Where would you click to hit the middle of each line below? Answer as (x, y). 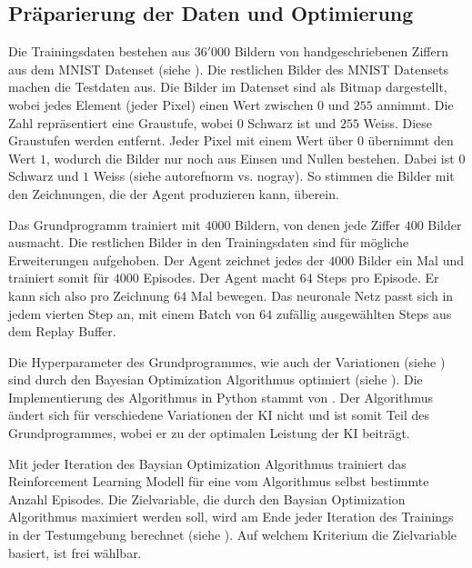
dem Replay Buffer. (62, 331)
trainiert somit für (59, 278)
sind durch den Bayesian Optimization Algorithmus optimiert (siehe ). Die (216, 379)
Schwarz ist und (292, 122)
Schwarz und (44, 176)
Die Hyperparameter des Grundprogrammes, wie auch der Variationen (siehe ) (227, 361)
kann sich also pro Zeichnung (89, 295)
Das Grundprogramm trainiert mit (105, 224)
